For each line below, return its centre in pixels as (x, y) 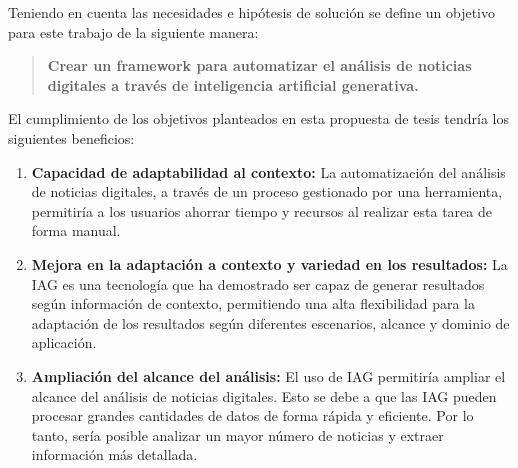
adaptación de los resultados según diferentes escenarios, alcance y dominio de (270, 322)
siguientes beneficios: (71, 137)
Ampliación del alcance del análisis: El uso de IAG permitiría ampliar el (268, 375)
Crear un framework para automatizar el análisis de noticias (259, 65)
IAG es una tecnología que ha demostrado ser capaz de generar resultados (258, 283)
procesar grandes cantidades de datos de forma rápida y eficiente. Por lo (252, 415)
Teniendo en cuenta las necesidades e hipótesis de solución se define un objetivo (252, 12)
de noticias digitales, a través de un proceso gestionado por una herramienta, (267, 191)
